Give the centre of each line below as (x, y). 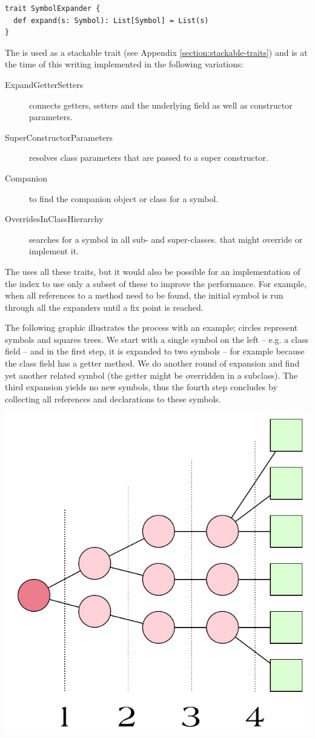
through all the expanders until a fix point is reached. (104, 307)
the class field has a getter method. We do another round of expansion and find (152, 363)
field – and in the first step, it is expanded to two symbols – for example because (155, 351)
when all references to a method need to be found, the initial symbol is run (144, 295)
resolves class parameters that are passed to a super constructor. (149, 157)
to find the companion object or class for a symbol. (124, 198)
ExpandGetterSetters (44, 84)
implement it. (54, 251)
